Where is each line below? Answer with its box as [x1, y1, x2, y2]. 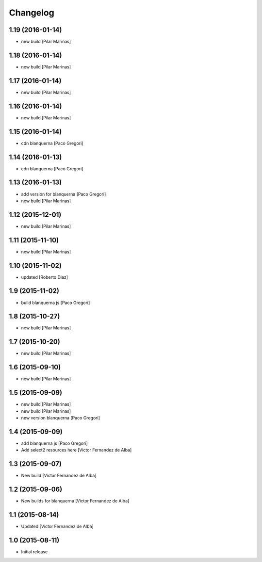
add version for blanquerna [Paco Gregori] [21, 191, 106, 197]
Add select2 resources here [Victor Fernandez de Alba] [21, 447, 132, 453]
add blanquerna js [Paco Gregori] [21, 440, 88, 446]
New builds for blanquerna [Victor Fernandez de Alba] [21, 498, 130, 504]
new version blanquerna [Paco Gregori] [21, 415, 100, 420]
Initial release [21, 548, 48, 555]
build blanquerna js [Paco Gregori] [21, 300, 90, 305]
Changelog [9, 7, 54, 18]
